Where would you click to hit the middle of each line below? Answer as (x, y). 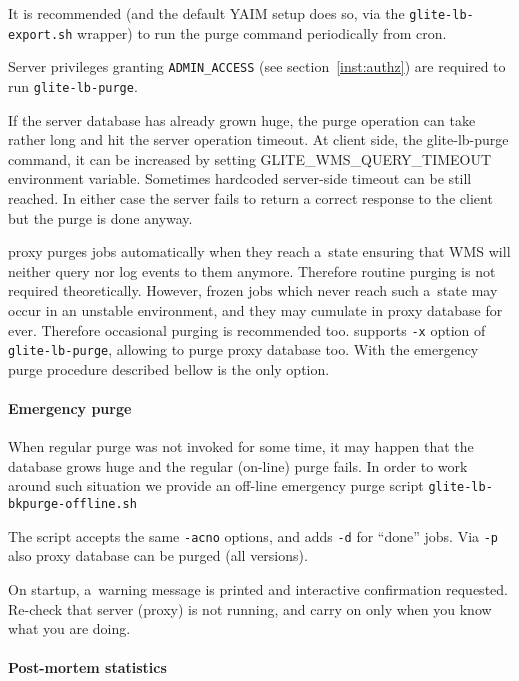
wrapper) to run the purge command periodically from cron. (262, 32)
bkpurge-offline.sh (72, 504)
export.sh (40, 34)
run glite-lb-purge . (73, 85)
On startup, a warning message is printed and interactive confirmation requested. (258, 589)
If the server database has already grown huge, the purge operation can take (242, 119)
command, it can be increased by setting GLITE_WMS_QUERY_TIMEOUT (250, 158)
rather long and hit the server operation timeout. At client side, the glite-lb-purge (258, 139)
